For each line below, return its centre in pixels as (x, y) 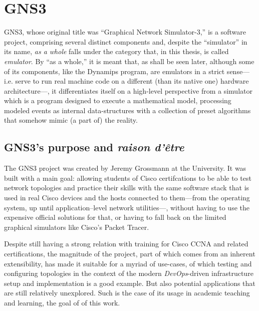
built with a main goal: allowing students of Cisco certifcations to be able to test (128, 178)
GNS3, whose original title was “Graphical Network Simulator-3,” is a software (125, 32)
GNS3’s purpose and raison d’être (94, 147)
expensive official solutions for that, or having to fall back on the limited (115, 217)
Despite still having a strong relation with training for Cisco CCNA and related (126, 244)
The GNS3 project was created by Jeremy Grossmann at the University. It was (125, 168)
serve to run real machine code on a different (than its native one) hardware (132, 81)
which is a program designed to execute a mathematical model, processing (118, 100)
